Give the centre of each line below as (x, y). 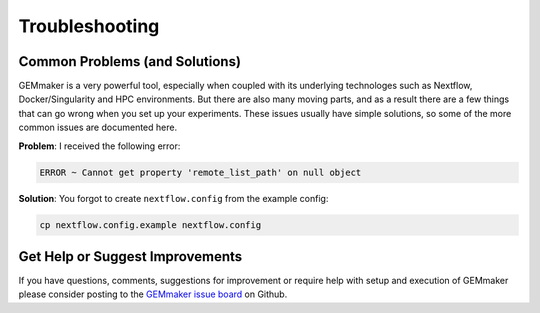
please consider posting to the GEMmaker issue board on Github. (153, 294)
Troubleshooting (89, 26)
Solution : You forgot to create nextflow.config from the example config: (173, 198)
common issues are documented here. (98, 127)
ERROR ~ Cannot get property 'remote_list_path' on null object (200, 172)
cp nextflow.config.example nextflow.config (150, 224)
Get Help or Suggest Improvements (130, 256)
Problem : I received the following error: (99, 146)
